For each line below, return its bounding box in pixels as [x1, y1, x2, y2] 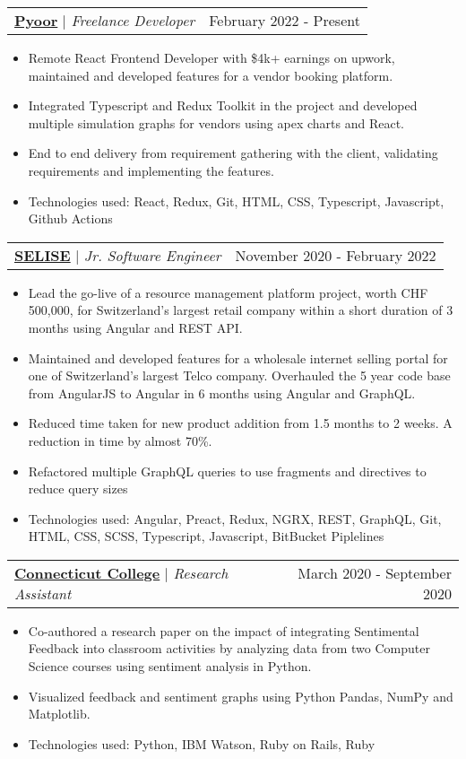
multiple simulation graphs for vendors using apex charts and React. [28, 113, 404, 132]
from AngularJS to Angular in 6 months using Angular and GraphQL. [28, 383, 416, 402]
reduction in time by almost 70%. [28, 431, 212, 449]
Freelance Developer [71, 10, 195, 31]
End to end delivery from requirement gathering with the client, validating [28, 144, 438, 162]
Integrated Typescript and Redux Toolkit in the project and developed [28, 96, 418, 115]
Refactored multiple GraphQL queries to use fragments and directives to [28, 461, 427, 480]
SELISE [14, 244, 71, 266]
